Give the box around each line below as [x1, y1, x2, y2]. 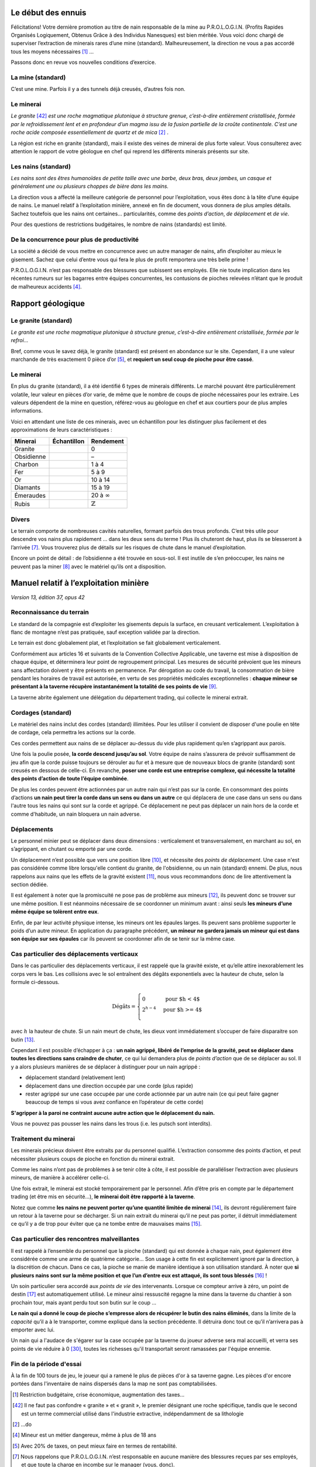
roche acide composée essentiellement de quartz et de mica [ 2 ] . [11, 129, 169, 136]
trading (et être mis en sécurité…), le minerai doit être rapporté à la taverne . [11, 1193, 195, 1200]
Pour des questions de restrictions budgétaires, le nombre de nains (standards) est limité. [11, 221, 227, 228]
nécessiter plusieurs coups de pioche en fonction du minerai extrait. [11, 1155, 175, 1162]
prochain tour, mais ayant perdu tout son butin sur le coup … [11, 1299, 157, 1306]
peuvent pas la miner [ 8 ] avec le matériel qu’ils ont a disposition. [11, 563, 167, 570]
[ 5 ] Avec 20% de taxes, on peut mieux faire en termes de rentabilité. [12, 1442, 177, 1449]
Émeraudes [14, 491, 46, 499]
